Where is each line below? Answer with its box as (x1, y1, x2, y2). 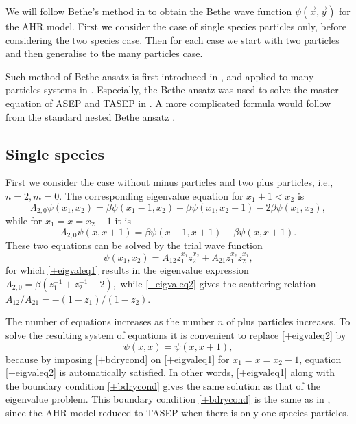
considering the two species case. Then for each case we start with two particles (5, 32, 340, 47)
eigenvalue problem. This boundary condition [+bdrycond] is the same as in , (5, 392, 331, 406)
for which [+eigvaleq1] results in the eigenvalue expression (5, 263, 249, 277)
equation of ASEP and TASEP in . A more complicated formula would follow (5, 95, 331, 110)
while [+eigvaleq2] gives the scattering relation (120, 276, 316, 290)
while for (5, 213, 43, 227)
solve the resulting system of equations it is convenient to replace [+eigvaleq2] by (5, 328, 346, 342)
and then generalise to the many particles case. (5, 46, 203, 60)
